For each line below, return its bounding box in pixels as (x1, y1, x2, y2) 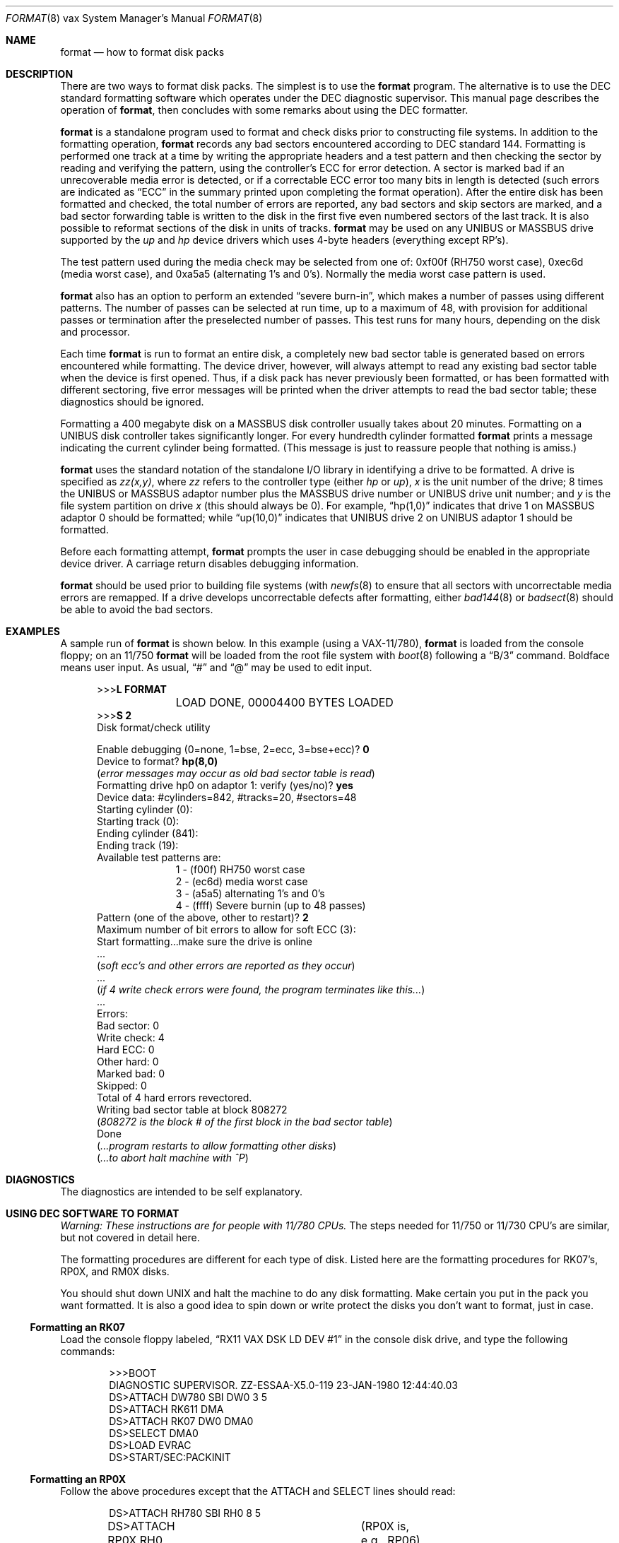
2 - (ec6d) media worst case (175, 875, 308, 887)
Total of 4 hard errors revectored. (97, 1092, 252, 1104)
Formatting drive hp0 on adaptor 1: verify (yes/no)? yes (97, 779, 353, 791)
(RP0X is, (360, 1519, 410, 1533)
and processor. (60, 326, 130, 338)
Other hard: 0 (97, 1056, 159, 1068)
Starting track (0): (97, 815, 179, 827)
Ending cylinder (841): (97, 827, 199, 839)
